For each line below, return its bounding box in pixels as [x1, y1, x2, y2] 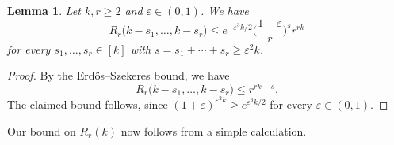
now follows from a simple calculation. [120, 122, 307, 139]
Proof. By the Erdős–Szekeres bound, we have [7, 67, 230, 84]
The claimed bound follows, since [7, 95, 168, 112]
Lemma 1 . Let [7, 2, 81, 18]
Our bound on [7, 122, 76, 139]
